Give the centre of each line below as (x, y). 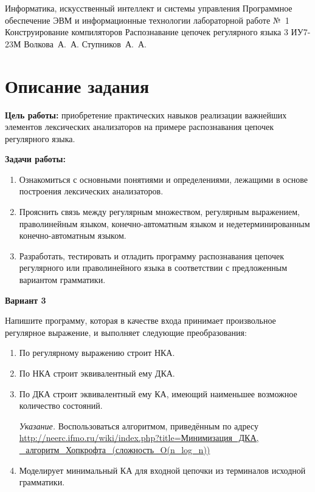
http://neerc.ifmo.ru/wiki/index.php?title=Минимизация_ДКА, (139, 438)
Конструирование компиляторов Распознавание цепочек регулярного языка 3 (147, 32)
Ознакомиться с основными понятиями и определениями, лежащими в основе (164, 179)
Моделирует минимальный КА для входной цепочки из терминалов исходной (162, 470)
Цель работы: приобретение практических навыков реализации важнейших (146, 114)
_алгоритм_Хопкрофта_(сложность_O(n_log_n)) (115, 449)
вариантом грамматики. (62, 280)
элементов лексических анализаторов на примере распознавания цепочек (140, 127)
